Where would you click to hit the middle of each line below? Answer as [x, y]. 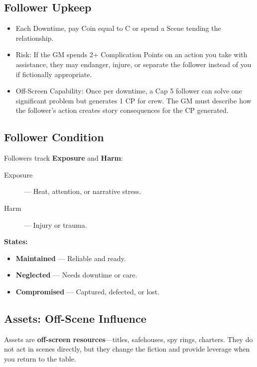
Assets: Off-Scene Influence [75, 318]
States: [16, 241]
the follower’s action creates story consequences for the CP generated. [122, 110]
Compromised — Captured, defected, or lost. [88, 291]
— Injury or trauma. [56, 225]
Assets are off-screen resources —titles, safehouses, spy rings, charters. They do [128, 339]
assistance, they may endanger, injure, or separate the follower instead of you [133, 64]
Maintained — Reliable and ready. [71, 258]
